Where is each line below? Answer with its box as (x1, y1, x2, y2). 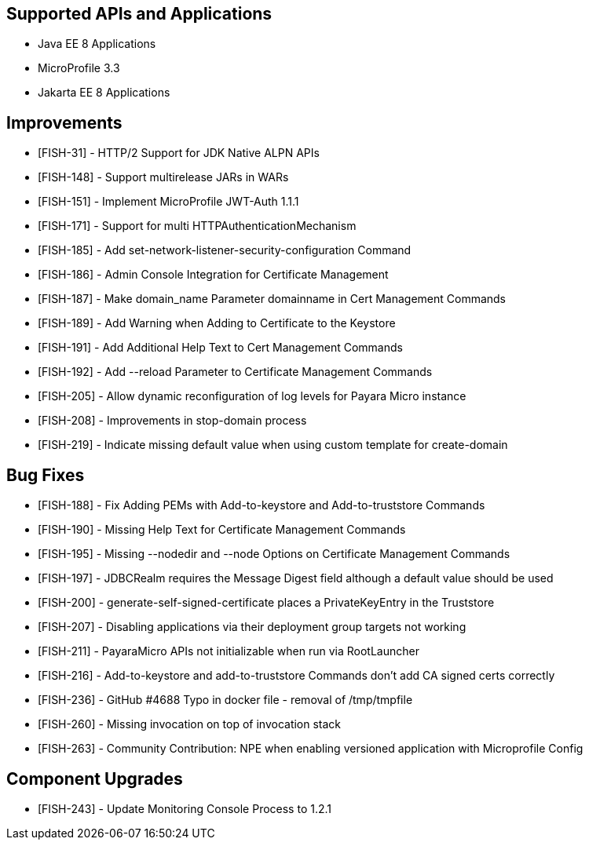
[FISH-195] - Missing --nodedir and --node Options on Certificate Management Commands (38, 547, 510, 561)
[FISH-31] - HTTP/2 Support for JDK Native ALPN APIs (38, 146, 320, 160)
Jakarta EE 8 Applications (38, 86, 170, 100)
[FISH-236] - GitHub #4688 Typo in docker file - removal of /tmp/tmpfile (38, 693, 413, 707)
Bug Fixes (6, 465, 85, 485)
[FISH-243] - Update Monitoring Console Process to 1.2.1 (38, 801, 331, 815)
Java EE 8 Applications (38, 37, 156, 51)
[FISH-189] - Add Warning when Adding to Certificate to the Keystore (38, 316, 396, 330)
